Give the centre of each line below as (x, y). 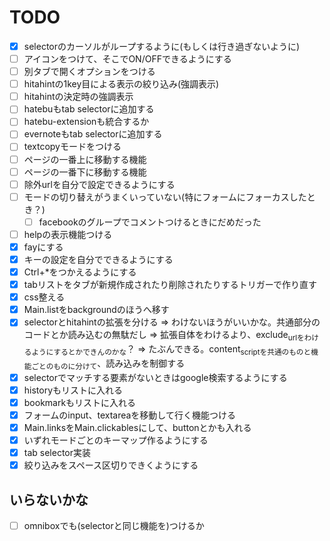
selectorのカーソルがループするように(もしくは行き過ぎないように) (162, 46)
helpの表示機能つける (68, 234)
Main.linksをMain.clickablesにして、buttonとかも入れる (137, 427)
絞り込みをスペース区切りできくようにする (111, 465)
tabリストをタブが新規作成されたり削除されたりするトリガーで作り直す (170, 285)
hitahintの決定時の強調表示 (78, 97)
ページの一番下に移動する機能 (85, 172)
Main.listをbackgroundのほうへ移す (96, 310)
